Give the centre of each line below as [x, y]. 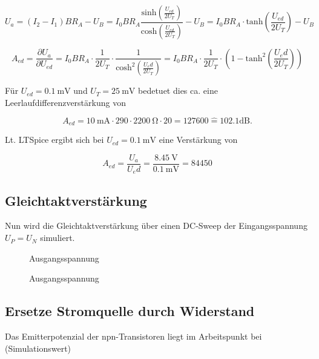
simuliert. [58, 238]
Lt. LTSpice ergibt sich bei [54, 140]
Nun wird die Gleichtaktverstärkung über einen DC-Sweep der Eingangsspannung [156, 226]
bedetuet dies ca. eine [178, 91]
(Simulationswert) [38, 348]
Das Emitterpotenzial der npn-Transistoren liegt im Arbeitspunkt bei [133, 336]
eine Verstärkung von [198, 140]
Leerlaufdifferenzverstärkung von [65, 102]
